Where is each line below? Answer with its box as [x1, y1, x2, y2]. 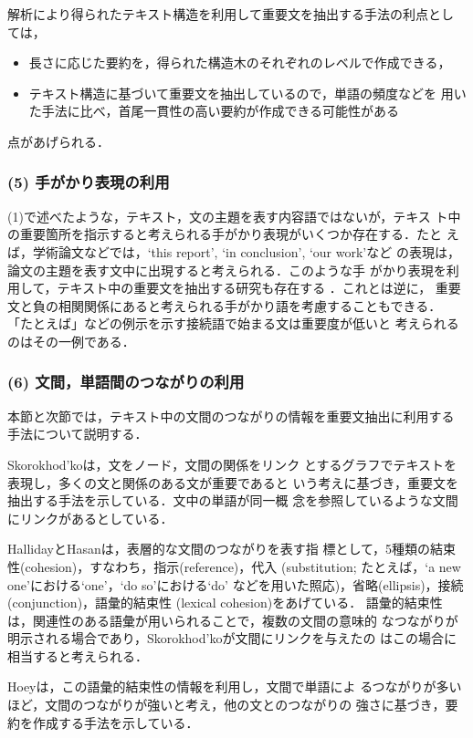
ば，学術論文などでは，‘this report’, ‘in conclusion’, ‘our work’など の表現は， [7, 242, 460, 261]
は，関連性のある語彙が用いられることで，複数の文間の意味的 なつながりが [7, 610, 458, 629]
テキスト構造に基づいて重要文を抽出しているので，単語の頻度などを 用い [28, 83, 467, 102]
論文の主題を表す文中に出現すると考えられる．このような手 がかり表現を [7, 260, 447, 279]
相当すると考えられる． [7, 646, 148, 665]
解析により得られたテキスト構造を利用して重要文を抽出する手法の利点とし [7, 5, 454, 23]
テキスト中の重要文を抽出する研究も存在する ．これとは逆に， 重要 [57, 278, 461, 297]
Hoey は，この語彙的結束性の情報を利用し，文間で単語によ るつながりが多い [7, 677, 462, 696]
